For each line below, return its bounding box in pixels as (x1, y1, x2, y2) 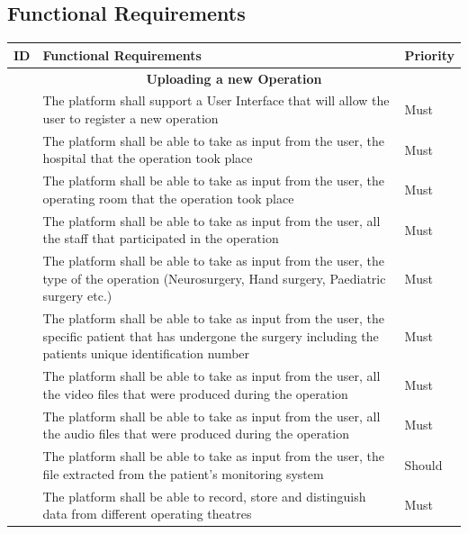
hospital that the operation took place (42, 149, 253, 167)
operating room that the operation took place (42, 188, 294, 207)
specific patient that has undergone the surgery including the (42, 326, 379, 345)
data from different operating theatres (42, 504, 252, 523)
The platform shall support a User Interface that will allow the (42, 91, 390, 110)
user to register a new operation (42, 108, 219, 127)
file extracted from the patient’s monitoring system (42, 464, 324, 483)
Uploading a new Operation (146, 68, 322, 87)
